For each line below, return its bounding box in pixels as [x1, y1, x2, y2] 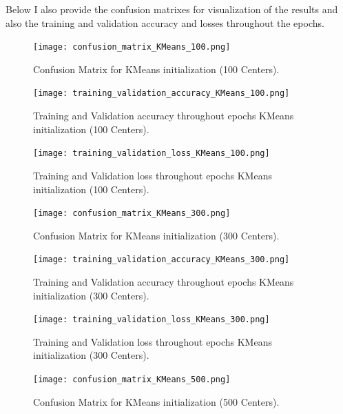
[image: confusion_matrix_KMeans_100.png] [33, 42, 231, 52]
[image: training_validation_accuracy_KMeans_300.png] [33, 255, 290, 265]
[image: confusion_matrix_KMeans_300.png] [33, 208, 231, 219]
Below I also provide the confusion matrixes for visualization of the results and [6, 2, 338, 16]
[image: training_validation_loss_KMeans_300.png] [33, 315, 270, 325]
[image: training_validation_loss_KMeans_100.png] [33, 148, 270, 159]
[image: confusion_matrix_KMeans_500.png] [33, 375, 231, 385]
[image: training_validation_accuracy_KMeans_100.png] [33, 88, 290, 99]
